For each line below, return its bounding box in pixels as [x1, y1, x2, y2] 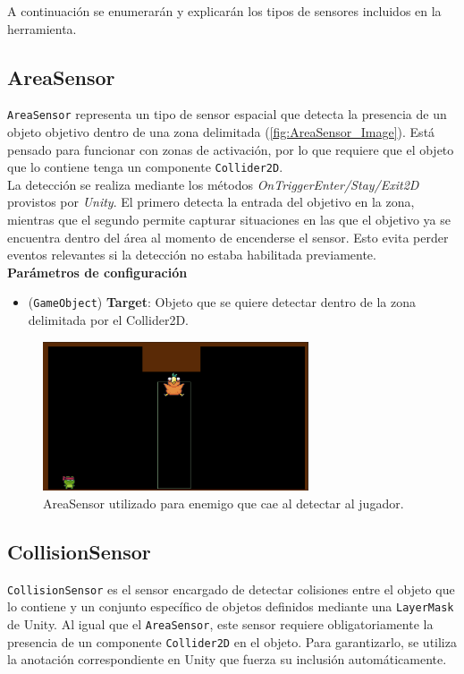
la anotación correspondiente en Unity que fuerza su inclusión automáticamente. [7, 650, 447, 669]
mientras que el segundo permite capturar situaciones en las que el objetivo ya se [7, 210, 451, 229]
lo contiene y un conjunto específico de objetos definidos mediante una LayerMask [7, 597, 454, 616]
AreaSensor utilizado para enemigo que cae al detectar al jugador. [43, 493, 404, 512]
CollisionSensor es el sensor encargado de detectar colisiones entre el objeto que [7, 579, 455, 598]
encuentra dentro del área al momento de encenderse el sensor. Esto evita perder [7, 227, 449, 246]
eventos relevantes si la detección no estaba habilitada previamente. [7, 245, 376, 264]
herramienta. [7, 19, 77, 38]
